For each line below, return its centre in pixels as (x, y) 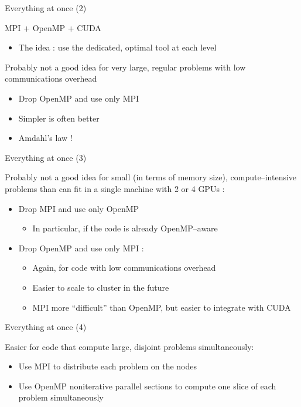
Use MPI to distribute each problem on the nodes (108, 366)
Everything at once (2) (46, 8)
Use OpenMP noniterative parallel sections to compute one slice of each (147, 386)
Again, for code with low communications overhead (124, 268)
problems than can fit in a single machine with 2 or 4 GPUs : (115, 188)
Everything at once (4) (46, 327)
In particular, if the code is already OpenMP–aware (125, 228)
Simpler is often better (59, 118)
